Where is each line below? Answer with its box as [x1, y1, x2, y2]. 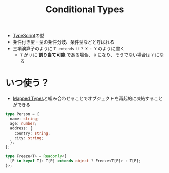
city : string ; [14, 135, 44, 140]
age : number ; [10, 121, 37, 126]
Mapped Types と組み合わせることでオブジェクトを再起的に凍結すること [12, 95, 163, 102]
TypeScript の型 [12, 33, 44, 39]
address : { [10, 125, 33, 131]
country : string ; [14, 131, 51, 136]
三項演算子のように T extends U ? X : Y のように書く [12, 46, 125, 52]
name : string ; [10, 116, 39, 121]
